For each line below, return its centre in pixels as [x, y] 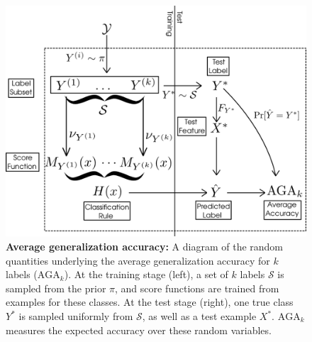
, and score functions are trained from [197, 288]
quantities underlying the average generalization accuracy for [138, 260]
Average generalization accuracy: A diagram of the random [145, 247]
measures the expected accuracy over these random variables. [139, 330]
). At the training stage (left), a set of [146, 274]
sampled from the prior [56, 288]
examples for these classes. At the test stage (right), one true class [150, 302]
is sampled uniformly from [76, 316]
